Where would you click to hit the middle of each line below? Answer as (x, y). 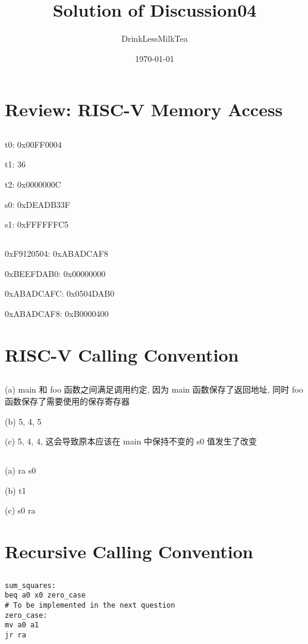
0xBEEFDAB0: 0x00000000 (55, 273)
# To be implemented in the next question (90, 606)
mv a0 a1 (22, 625)
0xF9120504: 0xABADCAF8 (56, 253)
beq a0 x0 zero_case (45, 595)
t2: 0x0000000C (33, 184)
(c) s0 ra (20, 510)
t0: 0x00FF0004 (33, 144)
